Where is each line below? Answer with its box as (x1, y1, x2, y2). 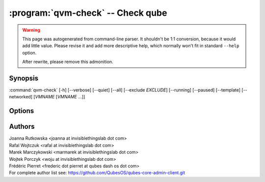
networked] (9, 94, 33, 100)
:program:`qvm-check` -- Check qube (9, 7, 167, 18)
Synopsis (9, 74, 39, 82)
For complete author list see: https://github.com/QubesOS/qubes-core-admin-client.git (9, 170, 185, 176)
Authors (9, 122, 35, 131)
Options (9, 107, 34, 115)
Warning (22, 27, 40, 33)
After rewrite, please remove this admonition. (22, 59, 113, 65)
